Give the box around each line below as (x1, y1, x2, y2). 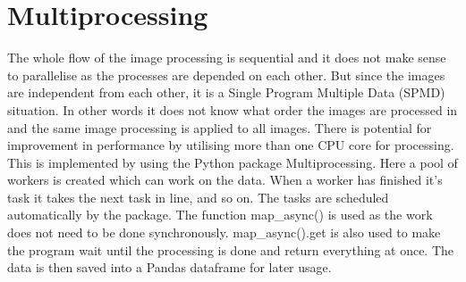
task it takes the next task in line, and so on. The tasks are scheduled (7, 187, 389, 206)
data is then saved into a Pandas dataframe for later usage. (7, 258, 332, 277)
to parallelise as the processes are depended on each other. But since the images (7, 65, 445, 84)
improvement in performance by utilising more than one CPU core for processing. (7, 136, 454, 154)
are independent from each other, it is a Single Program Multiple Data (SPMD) (7, 83, 445, 102)
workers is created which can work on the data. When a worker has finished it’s (7, 170, 443, 189)
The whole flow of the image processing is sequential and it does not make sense (7, 48, 446, 67)
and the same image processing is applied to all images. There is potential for (7, 118, 432, 137)
